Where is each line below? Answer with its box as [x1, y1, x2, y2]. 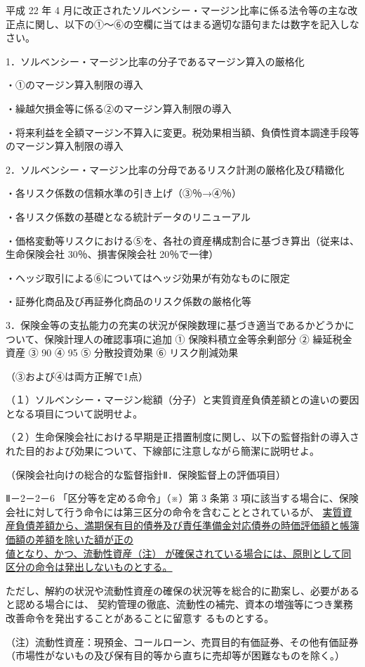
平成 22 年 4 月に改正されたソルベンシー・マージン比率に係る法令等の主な [6, 3, 348, 17]
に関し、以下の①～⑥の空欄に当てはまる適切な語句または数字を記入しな [25, 16, 359, 31]
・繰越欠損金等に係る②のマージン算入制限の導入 [6, 101, 232, 115]
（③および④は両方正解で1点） [6, 368, 148, 383]
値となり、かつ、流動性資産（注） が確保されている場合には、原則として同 [6, 545, 352, 560]
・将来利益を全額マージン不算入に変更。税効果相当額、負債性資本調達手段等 [6, 124, 359, 139]
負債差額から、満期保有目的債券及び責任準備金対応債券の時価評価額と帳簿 [15, 518, 359, 533]
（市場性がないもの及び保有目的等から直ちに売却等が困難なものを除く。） [6, 648, 345, 663]
